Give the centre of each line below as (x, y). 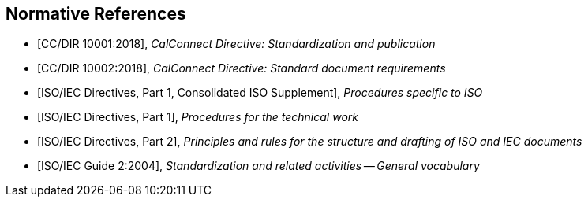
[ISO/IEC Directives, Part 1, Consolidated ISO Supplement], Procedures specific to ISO (260, 93)
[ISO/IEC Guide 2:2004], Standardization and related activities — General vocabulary (258, 166)
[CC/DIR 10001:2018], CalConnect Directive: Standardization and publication (236, 44)
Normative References (96, 14)
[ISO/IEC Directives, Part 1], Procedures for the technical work (198, 117)
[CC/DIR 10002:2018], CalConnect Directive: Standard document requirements (242, 68)
